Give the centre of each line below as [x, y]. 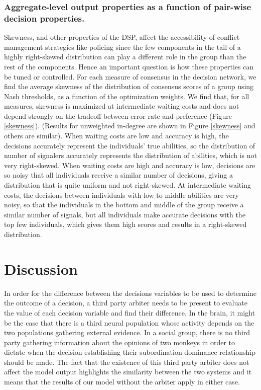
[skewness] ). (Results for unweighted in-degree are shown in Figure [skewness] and [130, 126]
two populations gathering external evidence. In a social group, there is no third [127, 332]
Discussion [41, 268]
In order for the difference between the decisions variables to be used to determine [130, 293]
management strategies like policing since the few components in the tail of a [122, 47]
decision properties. [44, 18]
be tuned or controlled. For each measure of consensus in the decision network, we [130, 76]
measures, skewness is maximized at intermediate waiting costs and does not [122, 106]
